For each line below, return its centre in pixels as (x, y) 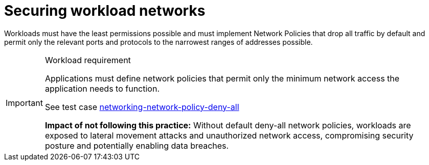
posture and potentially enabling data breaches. (137, 145)
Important (24, 103)
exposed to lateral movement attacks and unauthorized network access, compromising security (229, 135)
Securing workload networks (105, 11)
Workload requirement (88, 60)
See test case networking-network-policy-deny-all (142, 107)
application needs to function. (102, 88)
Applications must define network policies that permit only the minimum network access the (222, 78)
